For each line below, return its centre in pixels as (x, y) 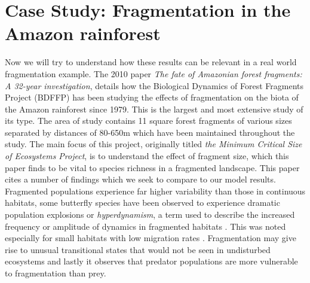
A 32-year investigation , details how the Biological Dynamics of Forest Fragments (154, 85)
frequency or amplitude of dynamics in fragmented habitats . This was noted (145, 226)
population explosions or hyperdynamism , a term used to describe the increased (150, 214)
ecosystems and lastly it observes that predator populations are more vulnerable (151, 261)
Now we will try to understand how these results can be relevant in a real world (151, 62)
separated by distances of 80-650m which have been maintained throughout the (150, 132)
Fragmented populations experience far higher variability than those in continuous (155, 191)
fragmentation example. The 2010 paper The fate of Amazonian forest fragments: (154, 73)
